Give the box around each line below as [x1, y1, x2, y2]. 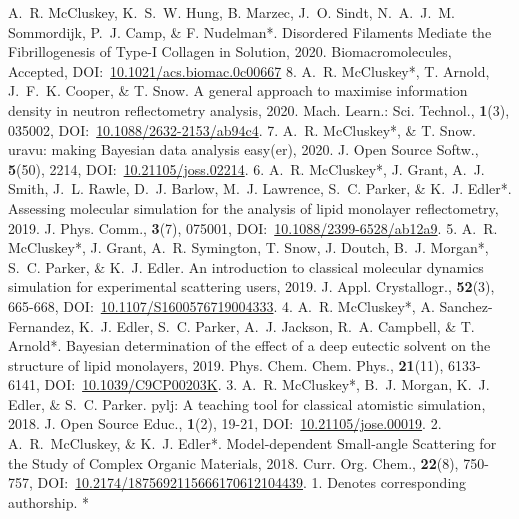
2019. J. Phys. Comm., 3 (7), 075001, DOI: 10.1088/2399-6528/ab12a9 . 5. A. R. [8, 217, 498, 238]
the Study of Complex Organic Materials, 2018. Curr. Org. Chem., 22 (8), [8, 452, 459, 473]
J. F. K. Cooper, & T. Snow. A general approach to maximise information [8, 80, 468, 101]
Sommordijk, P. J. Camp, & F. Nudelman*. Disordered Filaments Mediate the [8, 21, 492, 42]
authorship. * [8, 491, 90, 512]
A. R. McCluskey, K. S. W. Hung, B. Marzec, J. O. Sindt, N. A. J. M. [8, 2, 456, 22]
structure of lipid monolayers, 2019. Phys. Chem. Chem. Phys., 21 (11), [8, 354, 444, 375]
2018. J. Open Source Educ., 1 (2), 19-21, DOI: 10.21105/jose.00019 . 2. [8, 413, 442, 434]
